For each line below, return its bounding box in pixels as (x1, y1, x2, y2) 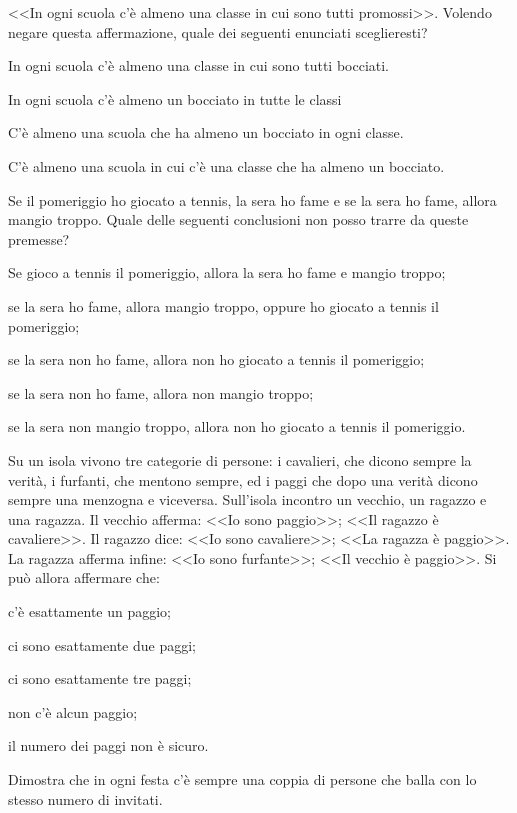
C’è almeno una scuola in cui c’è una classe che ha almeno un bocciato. (8, 155, 445, 176)
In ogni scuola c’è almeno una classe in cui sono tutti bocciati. (8, 55, 390, 76)
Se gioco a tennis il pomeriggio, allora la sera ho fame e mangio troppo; (8, 262, 446, 283)
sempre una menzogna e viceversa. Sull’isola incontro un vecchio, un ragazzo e (8, 489, 487, 510)
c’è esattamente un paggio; (8, 601, 172, 622)
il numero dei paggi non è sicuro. (8, 735, 209, 756)
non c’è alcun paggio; (8, 701, 138, 722)
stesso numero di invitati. (8, 788, 163, 809)
